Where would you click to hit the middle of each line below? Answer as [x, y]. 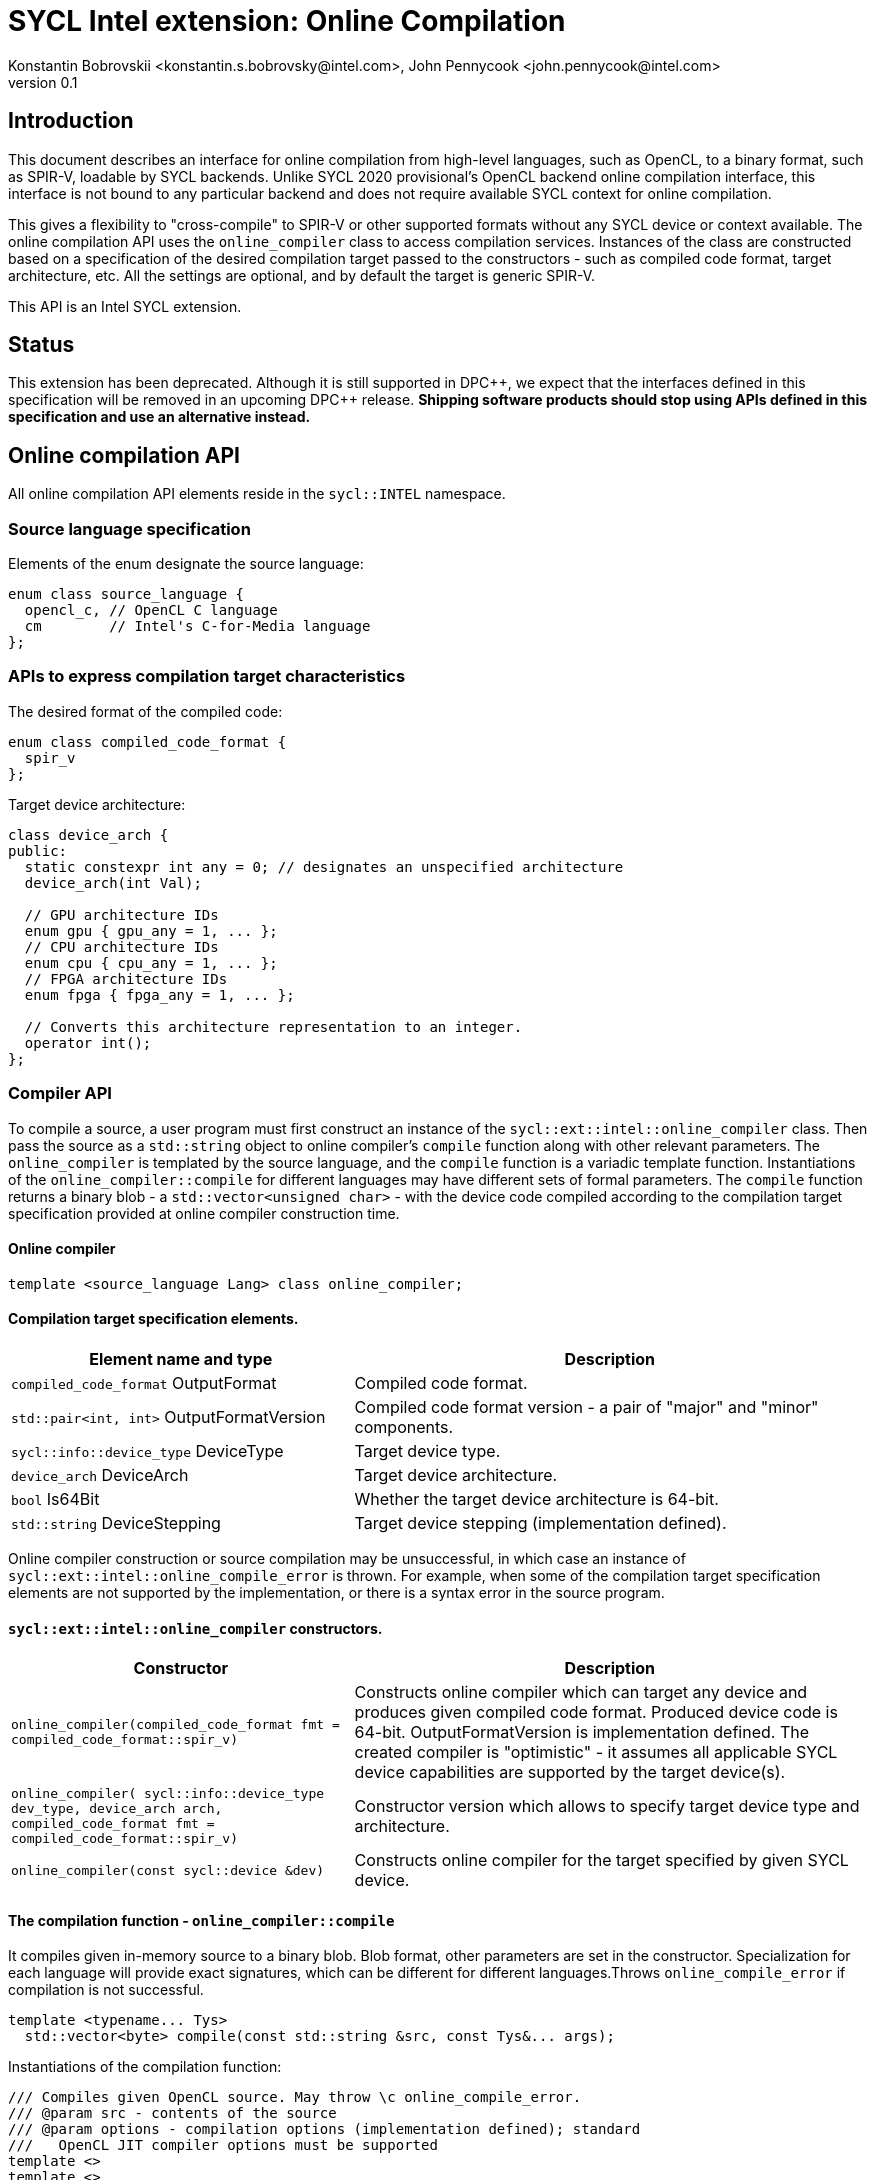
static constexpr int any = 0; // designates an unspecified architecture [324, 866]
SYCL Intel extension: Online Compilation [287, 21]
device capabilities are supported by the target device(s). [570, 1772]
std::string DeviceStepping [116, 1522]
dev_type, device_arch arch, [117, 1809]
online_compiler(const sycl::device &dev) [168, 1870]
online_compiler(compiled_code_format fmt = [175, 1725]
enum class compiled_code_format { [147, 741]
